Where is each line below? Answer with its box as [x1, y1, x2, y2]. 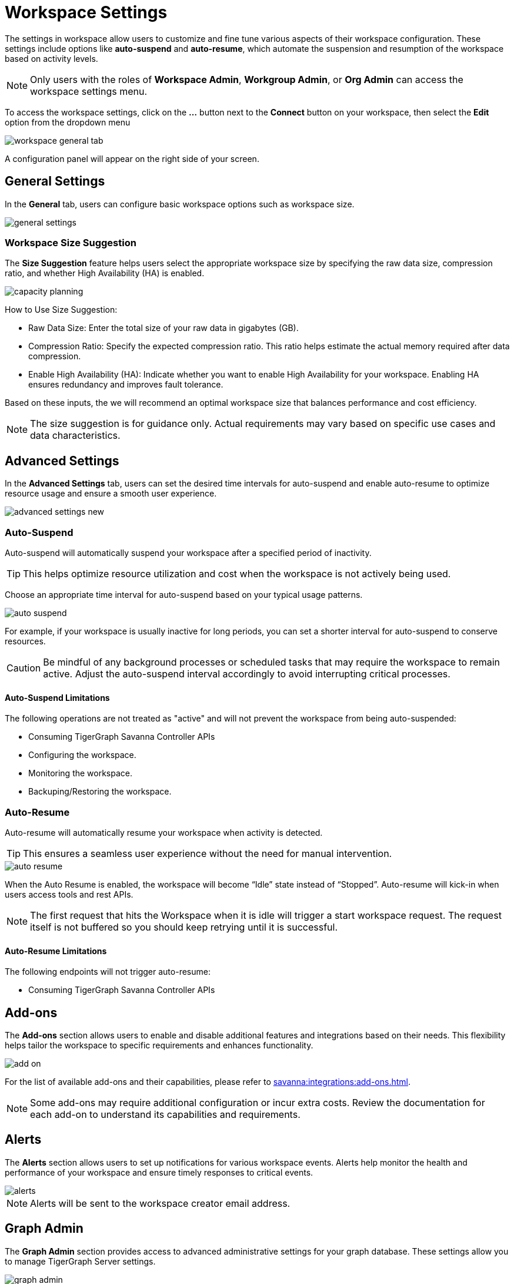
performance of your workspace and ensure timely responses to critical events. [5, 1167, 313, 1177]
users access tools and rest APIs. [5, 889, 133, 899]
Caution [6, 661, 41, 674]
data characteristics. [30, 429, 121, 442]
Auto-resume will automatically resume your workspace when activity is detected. [5, 827, 323, 838]
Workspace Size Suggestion [5, 236, 136, 249]
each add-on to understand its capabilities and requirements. [30, 1108, 301, 1120]
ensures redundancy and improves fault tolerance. [28, 379, 223, 390]
